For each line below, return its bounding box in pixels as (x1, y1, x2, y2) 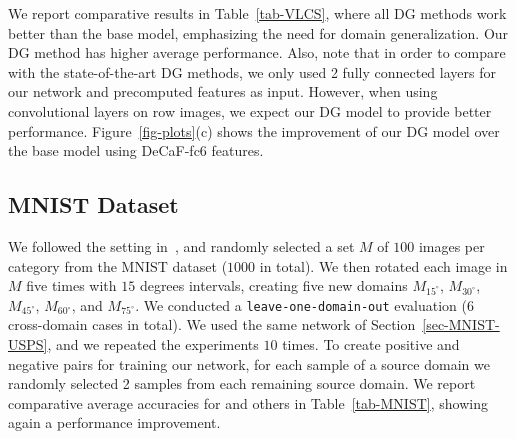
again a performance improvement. (8, 412, 221, 433)
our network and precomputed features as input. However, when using (8, 81, 438, 102)
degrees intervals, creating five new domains (139, 275, 408, 296)
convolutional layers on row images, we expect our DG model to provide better (8, 100, 492, 121)
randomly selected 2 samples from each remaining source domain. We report (8, 373, 476, 394)
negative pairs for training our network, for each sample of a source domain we (8, 353, 490, 374)
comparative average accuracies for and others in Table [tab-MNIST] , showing (8, 392, 488, 413)
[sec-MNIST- (422, 314, 500, 335)
